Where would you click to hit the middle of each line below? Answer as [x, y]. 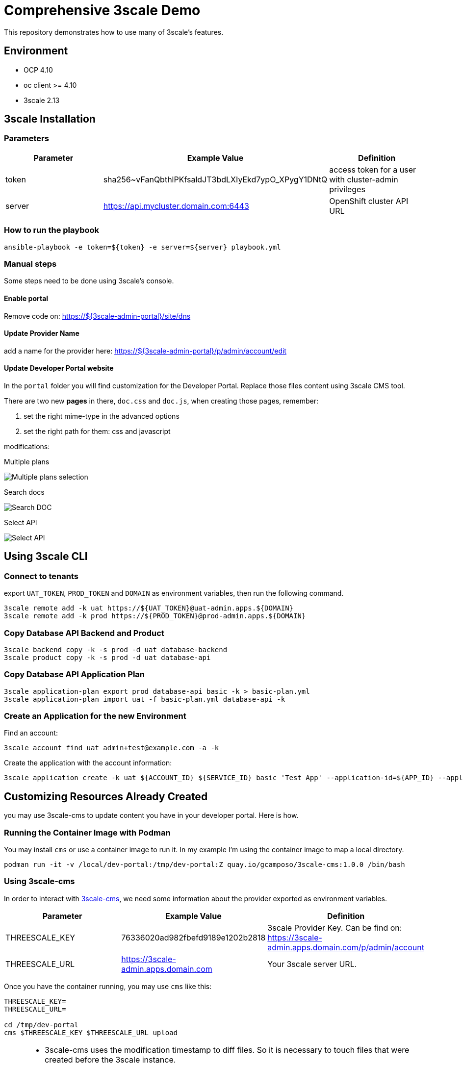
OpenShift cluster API [369, 201]
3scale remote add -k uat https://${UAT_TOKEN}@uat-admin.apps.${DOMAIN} [149, 608]
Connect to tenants [41, 576]
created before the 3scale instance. [110, 1059]
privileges [347, 189]
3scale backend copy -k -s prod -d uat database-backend [116, 649]
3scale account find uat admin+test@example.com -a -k [112, 748]
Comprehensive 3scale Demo [102, 10]
